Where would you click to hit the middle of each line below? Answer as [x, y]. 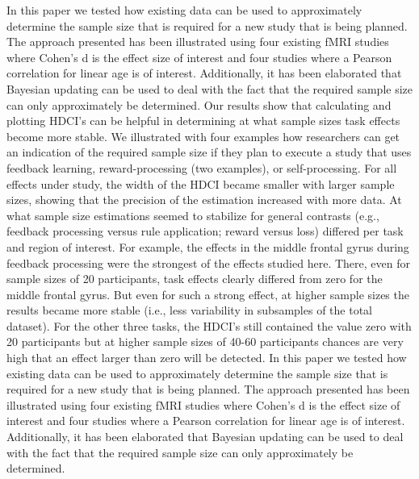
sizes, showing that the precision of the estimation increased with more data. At [204, 200]
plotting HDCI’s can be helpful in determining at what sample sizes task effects [203, 121]
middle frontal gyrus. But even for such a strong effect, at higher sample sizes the [208, 294]
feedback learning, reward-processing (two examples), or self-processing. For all [202, 167]
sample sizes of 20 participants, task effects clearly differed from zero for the [195, 279]
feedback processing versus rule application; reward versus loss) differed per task [205, 231]
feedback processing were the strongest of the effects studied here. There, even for [208, 262]
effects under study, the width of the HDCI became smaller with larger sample [201, 183]
